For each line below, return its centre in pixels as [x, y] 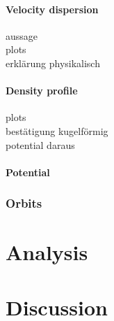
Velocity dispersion [52, 9]
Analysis [47, 252]
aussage [22, 35]
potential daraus [40, 144]
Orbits [24, 203]
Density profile [42, 91]
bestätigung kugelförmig [57, 130]
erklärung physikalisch [53, 63]
